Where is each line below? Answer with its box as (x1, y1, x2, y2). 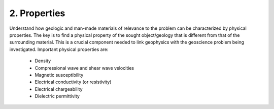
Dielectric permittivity (35, 93, 80, 99)
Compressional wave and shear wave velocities (35, 65, 134, 71)
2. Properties (9, 8, 65, 19)
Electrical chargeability (35, 86, 83, 92)
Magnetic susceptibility (35, 72, 84, 78)
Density (35, 58, 51, 64)
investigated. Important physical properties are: (9, 46, 109, 52)
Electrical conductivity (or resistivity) (35, 79, 112, 85)
